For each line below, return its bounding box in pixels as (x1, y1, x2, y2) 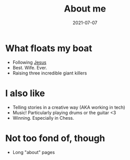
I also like (5, 88, 46, 99)
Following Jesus (12, 59, 47, 65)
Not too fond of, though (5, 132, 105, 144)
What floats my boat (5, 42, 93, 54)
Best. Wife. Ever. (12, 64, 47, 70)
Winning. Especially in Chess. (12, 115, 74, 121)
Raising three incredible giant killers (12, 70, 87, 76)
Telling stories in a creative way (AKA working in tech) (12, 104, 125, 110)
